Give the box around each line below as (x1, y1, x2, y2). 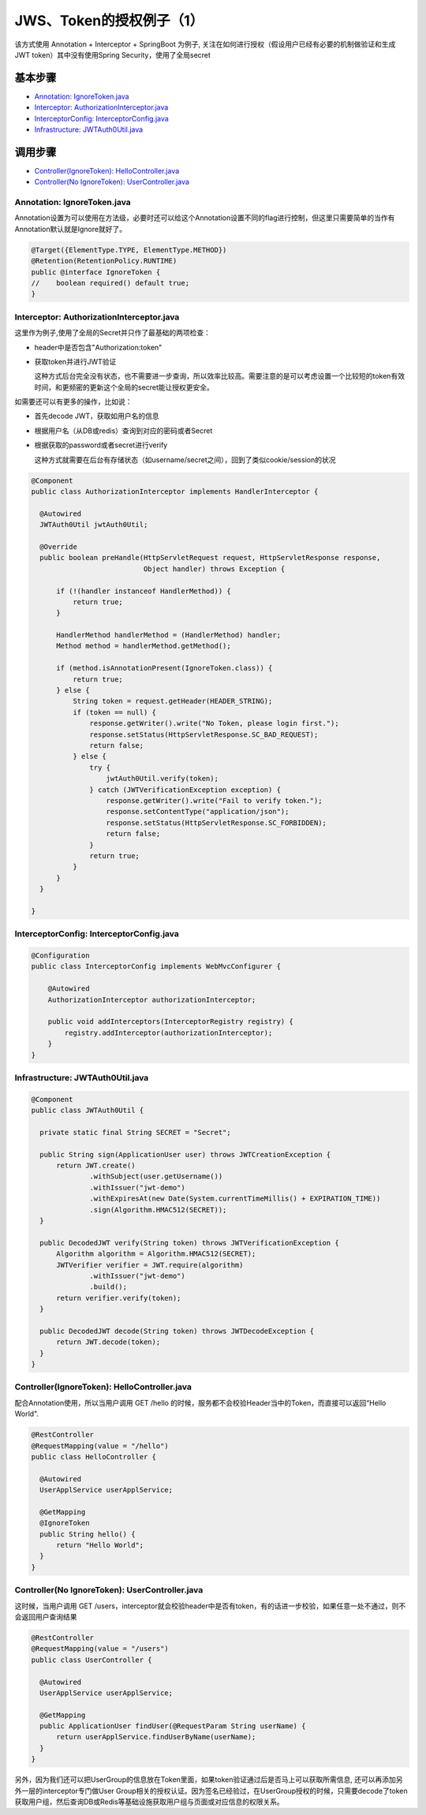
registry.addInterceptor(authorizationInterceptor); (64, 1028, 273, 1037)
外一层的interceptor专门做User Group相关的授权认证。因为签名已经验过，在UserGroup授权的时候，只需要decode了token (14, 1786, 408, 1795)
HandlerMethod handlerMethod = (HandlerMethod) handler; (56, 631, 282, 640)
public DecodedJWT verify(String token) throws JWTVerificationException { (39, 1238, 339, 1247)
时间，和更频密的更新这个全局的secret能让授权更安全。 (34, 383, 215, 392)
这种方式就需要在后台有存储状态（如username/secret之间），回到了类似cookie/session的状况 (34, 454, 336, 465)
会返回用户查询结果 (14, 1611, 77, 1621)
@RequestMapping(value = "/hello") (31, 1441, 169, 1451)
